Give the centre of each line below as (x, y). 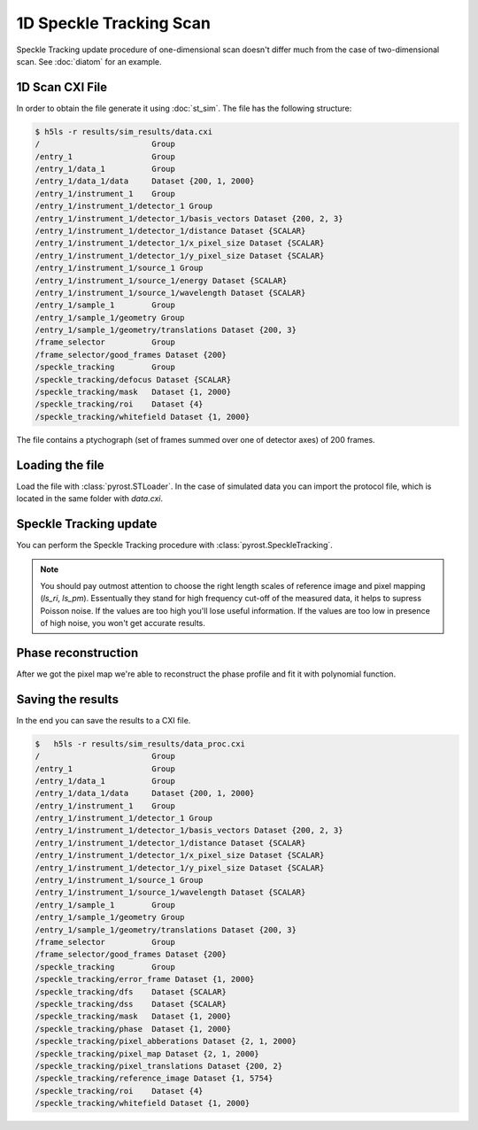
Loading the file (61, 465)
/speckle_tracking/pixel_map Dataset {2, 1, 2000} (147, 1053)
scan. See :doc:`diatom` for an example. (89, 61)
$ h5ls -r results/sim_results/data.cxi (123, 132)
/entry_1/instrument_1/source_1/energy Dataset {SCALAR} (161, 280)
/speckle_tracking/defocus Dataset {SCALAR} (133, 379)
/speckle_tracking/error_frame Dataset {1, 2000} (145, 979)
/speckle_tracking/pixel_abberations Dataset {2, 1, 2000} (166, 1041)
